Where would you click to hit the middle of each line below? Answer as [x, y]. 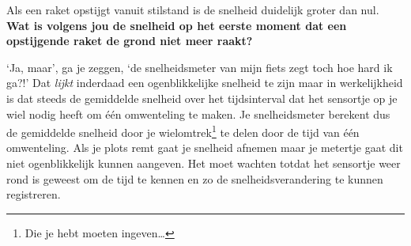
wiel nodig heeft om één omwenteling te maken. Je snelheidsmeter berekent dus [198, 114]
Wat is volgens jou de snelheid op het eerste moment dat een [177, 25]
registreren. [34, 194]
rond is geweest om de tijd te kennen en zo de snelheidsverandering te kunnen [195, 178]
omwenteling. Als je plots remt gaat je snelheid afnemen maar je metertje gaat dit [205, 148]
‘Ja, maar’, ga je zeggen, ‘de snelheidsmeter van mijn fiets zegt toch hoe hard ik [200, 67]
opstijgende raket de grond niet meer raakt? [130, 41]
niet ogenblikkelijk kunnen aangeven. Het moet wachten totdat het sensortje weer [204, 163]
